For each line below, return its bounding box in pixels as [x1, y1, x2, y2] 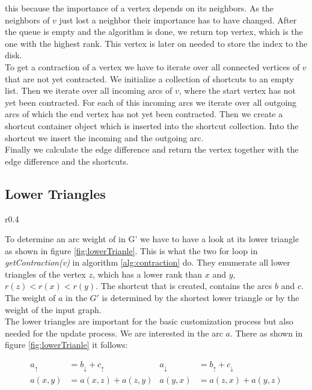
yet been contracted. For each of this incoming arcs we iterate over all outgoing [5, 96, 297, 108]
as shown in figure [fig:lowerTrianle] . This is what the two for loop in [5, 244, 258, 257]
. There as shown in [230, 326, 303, 339]
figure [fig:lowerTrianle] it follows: [5, 338, 128, 351]
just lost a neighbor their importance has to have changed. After [59, 13, 297, 26]
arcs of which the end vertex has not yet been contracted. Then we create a [5, 108, 283, 120]
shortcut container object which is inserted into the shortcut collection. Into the [5, 119, 299, 132]
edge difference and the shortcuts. [5, 154, 129, 167]
